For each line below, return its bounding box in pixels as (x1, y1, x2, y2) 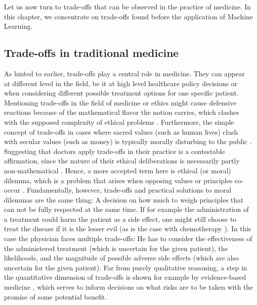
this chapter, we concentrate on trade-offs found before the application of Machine (4, 11, 253, 21)
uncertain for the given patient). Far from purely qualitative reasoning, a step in (4, 262, 247, 272)
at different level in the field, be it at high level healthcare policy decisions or (4, 78, 237, 88)
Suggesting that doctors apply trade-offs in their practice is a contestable (4, 146, 225, 156)
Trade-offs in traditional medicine (4, 45, 179, 60)
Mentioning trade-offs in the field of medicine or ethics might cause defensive (4, 97, 237, 107)
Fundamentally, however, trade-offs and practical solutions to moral (27, 185, 231, 195)
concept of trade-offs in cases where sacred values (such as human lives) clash (4, 126, 238, 137)
